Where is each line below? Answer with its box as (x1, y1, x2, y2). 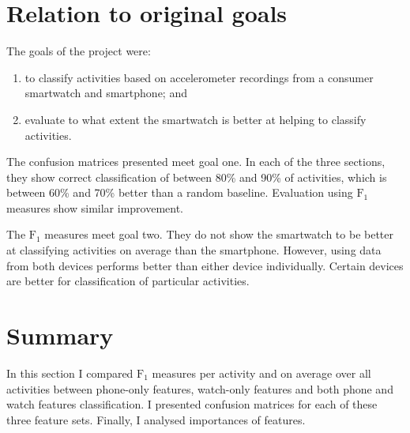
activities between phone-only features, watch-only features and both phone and (6, 380, 393, 397)
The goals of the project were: (6, 43, 151, 59)
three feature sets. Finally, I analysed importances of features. (6, 411, 306, 427)
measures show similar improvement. (6, 199, 183, 216)
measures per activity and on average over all (152, 364, 371, 381)
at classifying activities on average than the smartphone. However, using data (6, 242, 382, 258)
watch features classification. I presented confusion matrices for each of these (6, 396, 378, 412)
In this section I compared (6, 364, 134, 381)
